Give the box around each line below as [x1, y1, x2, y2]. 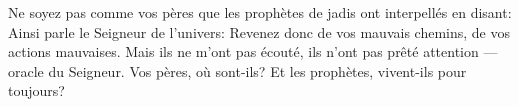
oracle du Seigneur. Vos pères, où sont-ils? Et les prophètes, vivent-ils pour [8, 60, 467, 81]
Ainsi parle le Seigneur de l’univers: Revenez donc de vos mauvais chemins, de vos [8, 21, 510, 42]
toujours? [8, 80, 65, 101]
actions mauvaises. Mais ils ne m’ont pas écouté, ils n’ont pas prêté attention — [8, 41, 498, 62]
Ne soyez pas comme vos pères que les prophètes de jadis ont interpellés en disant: [8, 2, 512, 22]
